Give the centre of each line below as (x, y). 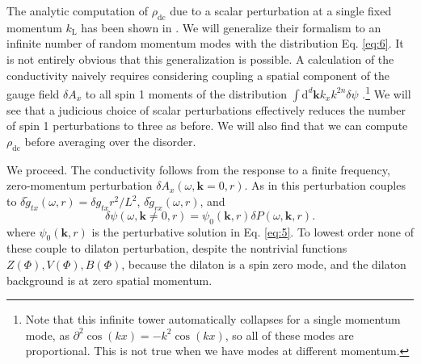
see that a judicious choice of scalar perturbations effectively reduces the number (206, 109)
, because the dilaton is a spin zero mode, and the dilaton (264, 264)
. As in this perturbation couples (325, 185)
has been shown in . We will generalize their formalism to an (231, 27)
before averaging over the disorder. (110, 142)
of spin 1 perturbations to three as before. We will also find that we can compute (207, 126)
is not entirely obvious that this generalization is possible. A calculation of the (200, 59)
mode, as (47, 335)
